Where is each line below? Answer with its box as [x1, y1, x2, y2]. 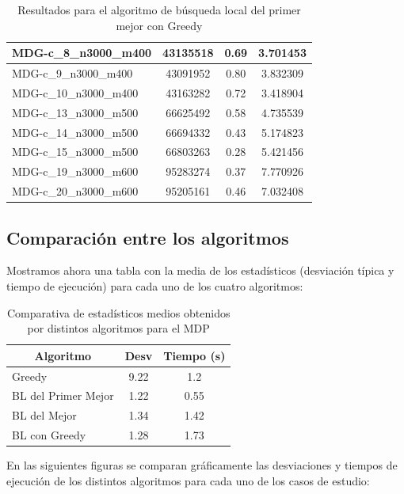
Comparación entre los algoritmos [6, 225, 289, 249]
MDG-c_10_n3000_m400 [12, 84, 139, 101]
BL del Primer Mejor [12, 387, 114, 404]
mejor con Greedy [116, 17, 203, 33]
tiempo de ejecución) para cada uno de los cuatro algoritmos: [6, 277, 303, 294]
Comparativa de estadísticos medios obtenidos [6, 304, 231, 321]
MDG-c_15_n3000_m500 [12, 143, 139, 160]
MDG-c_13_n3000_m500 [12, 104, 139, 120]
